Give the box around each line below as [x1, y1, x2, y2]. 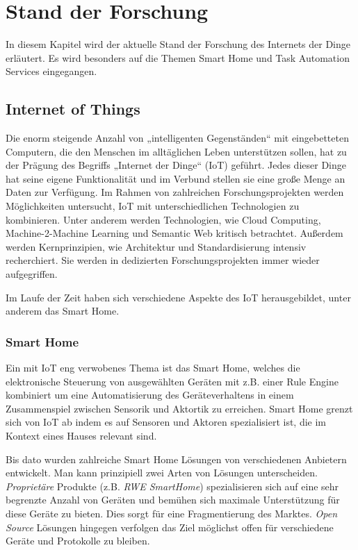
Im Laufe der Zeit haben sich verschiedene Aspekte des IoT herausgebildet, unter [6, 290, 351, 304]
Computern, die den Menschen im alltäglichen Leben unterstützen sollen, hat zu [6, 144, 347, 158]
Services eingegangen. [6, 64, 97, 78]
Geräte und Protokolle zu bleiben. [6, 533, 150, 548]
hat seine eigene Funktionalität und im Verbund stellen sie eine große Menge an [6, 171, 345, 185]
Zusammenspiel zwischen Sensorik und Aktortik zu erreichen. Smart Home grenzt [6, 401, 353, 415]
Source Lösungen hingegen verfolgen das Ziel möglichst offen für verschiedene [6, 519, 334, 534]
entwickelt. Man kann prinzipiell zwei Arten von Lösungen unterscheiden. [6, 465, 318, 480]
